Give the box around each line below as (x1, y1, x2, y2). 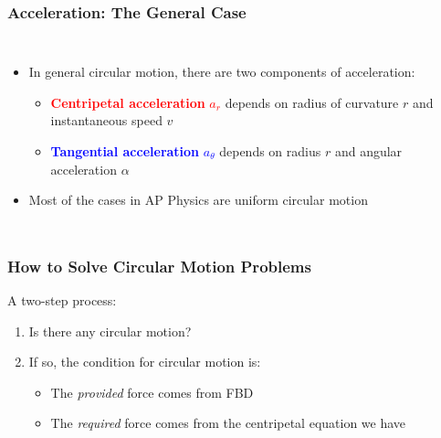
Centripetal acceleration (50, 92, 205, 112)
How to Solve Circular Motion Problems (7, 254, 311, 277)
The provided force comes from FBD (50, 382, 254, 401)
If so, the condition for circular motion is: (28, 352, 261, 371)
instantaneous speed (50, 111, 163, 130)
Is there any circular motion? (28, 321, 192, 340)
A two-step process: (7, 291, 117, 309)
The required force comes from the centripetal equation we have (50, 413, 406, 433)
